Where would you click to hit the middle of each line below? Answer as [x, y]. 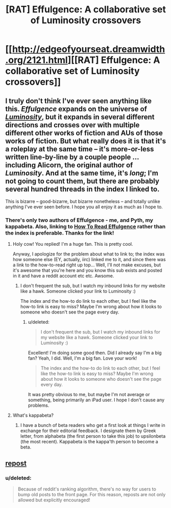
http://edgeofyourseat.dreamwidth [89, 49]
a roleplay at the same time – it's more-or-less [80, 149]
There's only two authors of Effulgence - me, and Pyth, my [79, 220]
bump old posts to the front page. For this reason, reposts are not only [92, 494]
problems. [39, 405]
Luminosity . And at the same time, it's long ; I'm [82, 173]
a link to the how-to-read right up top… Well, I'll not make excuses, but [87, 265]
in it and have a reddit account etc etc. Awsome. [63, 276]
